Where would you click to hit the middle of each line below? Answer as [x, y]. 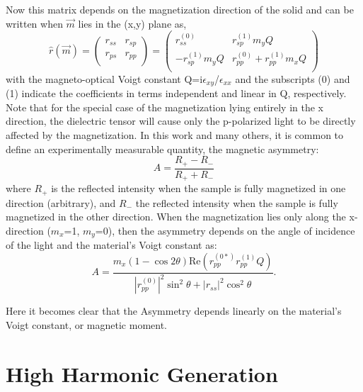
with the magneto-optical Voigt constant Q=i [104, 78]
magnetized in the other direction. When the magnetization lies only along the [176, 217]
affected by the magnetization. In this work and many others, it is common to [175, 135]
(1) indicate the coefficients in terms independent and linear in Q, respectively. [176, 93]
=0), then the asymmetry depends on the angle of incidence [225, 230]
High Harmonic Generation [142, 373]
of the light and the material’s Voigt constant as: [111, 245]
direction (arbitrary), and [61, 202]
